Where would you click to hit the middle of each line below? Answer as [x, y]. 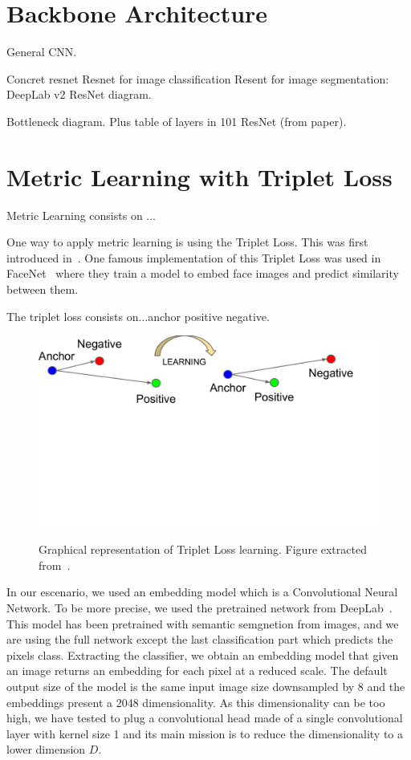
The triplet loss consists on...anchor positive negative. [138, 316]
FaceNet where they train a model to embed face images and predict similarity [203, 273]
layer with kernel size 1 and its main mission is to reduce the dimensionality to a [205, 733]
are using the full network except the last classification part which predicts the [200, 639]
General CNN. [42, 52]
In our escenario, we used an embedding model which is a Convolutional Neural [202, 592]
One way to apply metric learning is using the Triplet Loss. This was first [187, 242]
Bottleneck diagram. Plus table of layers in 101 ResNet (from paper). [177, 121]
